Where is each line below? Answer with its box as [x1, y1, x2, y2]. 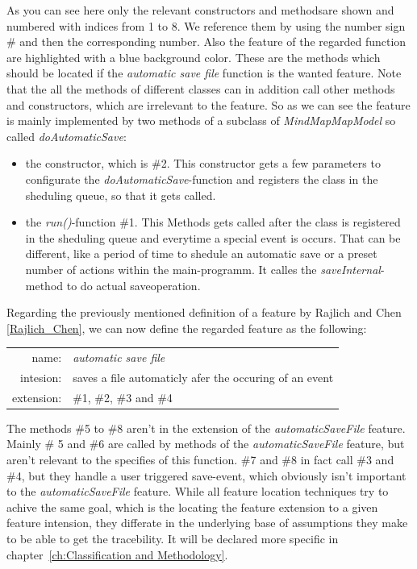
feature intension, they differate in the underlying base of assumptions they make [6, 514, 408, 531]
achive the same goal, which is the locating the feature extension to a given [6, 498, 378, 515]
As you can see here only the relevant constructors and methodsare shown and [6, 2, 394, 18]
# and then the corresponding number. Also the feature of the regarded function [6, 33, 407, 50]
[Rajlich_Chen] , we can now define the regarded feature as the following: [6, 319, 367, 336]
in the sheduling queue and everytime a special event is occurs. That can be [25, 229, 401, 246]
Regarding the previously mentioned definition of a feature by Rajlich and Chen [6, 304, 402, 321]
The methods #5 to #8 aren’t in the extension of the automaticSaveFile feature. [6, 419, 406, 436]
